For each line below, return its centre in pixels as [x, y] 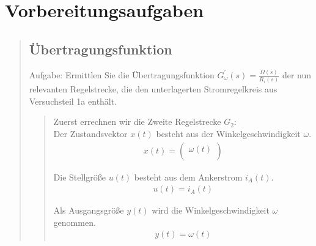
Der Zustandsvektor [90, 133]
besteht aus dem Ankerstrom [188, 177]
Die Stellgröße [79, 177]
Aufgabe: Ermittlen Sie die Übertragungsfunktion [122, 74]
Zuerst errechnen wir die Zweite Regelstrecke [137, 121]
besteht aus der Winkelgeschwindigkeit [228, 133]
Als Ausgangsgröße [89, 210]
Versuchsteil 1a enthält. [73, 101]
